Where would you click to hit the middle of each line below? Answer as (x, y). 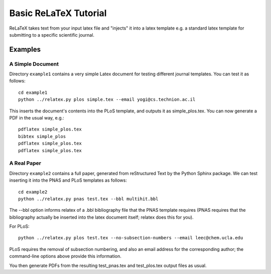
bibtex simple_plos (42, 136)
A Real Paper (25, 163)
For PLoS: (19, 226)
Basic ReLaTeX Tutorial (58, 13)
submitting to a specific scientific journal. (52, 35)
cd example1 (33, 92)
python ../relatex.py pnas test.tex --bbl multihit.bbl (88, 199)
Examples (25, 49)
